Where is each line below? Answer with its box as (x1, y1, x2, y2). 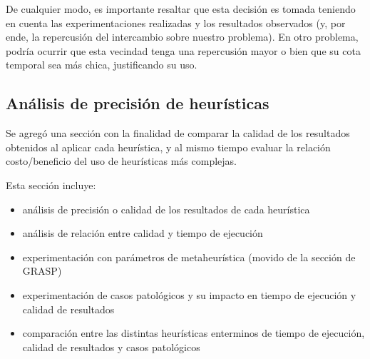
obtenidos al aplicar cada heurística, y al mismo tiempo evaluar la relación (6, 139, 331, 154)
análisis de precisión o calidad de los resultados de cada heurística (22, 201, 310, 216)
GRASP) (22, 263, 62, 278)
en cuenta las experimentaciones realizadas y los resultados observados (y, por (6, 15, 346, 30)
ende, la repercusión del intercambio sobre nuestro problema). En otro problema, (6, 29, 359, 44)
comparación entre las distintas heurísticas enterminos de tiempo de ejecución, (22, 325, 365, 340)
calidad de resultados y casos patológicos (22, 339, 200, 354)
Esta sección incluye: (6, 177, 96, 192)
